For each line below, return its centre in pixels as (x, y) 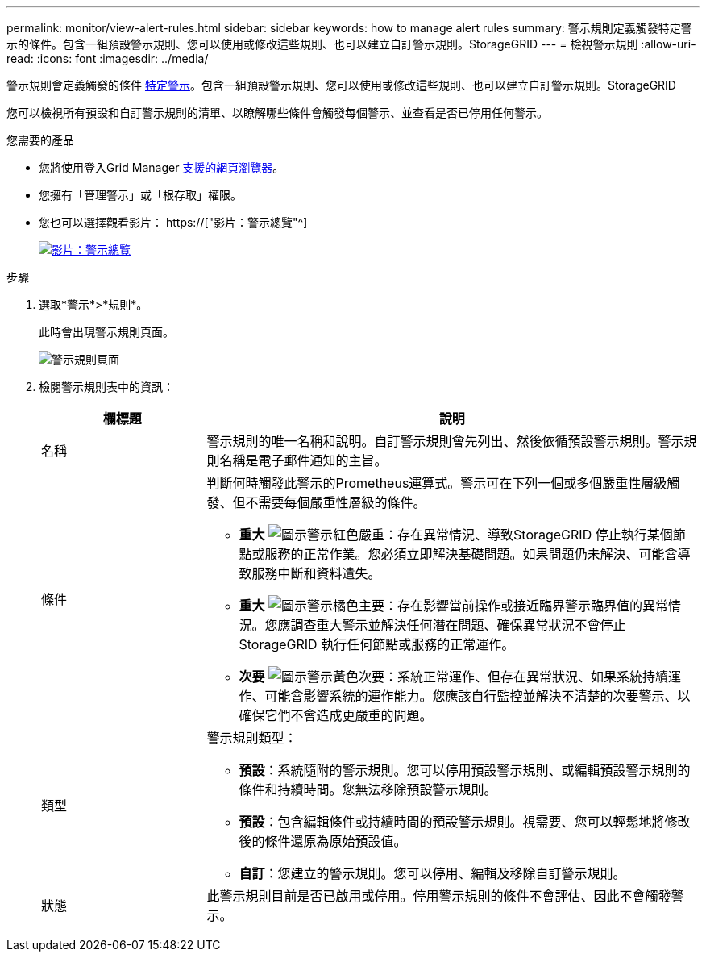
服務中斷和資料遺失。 (316, 573)
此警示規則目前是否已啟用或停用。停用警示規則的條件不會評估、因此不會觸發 (439, 896)
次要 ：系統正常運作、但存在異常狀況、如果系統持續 (454, 677)
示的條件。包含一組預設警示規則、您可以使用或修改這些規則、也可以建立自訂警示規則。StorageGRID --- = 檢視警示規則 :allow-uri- (351, 44)
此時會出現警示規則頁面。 (106, 332)
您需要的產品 (40, 140)
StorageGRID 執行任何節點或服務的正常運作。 (377, 644)
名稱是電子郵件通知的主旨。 (303, 460)
